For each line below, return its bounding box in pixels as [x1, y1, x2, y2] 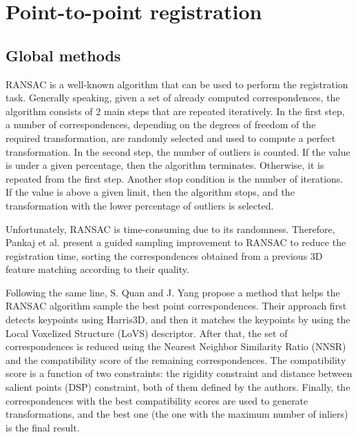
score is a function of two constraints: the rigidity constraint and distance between [6, 366, 352, 380]
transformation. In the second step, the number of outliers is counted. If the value [6, 144, 350, 159]
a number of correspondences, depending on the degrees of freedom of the [6, 117, 316, 132]
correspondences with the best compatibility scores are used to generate [6, 393, 308, 407]
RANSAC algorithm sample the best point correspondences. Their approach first [6, 298, 347, 313]
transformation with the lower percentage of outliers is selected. [6, 198, 274, 212]
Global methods [6, 44, 121, 65]
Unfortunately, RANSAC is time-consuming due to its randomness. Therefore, [6, 221, 335, 236]
